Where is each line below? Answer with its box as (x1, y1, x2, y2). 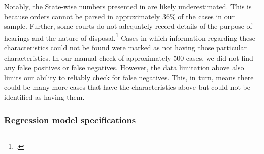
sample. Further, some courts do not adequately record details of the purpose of (4, 21, 252, 31)
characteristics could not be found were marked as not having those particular (4, 42, 247, 53)
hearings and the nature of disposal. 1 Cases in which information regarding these (4, 31, 255, 43)
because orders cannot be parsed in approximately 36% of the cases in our (4, 11, 235, 21)
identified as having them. (4, 92, 85, 102)
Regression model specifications (4, 113, 136, 126)
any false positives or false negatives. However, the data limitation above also (4, 62, 244, 73)
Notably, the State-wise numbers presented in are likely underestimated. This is (4, 1, 252, 11)
